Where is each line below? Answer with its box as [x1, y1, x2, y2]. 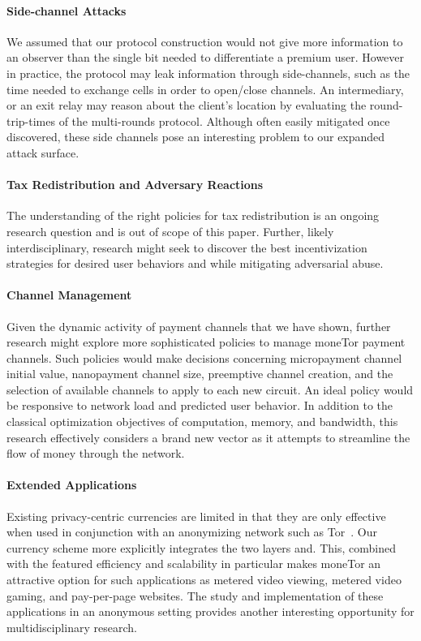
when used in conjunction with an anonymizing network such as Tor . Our [6, 523, 377, 540]
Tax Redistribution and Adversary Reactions [6, 176, 264, 193]
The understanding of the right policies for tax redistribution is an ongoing [6, 207, 380, 224]
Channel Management [6, 286, 132, 303]
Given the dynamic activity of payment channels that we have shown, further [6, 317, 391, 334]
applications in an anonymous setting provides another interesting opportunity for [6, 603, 415, 620]
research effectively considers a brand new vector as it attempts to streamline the [6, 428, 410, 445]
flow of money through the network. [6, 445, 185, 462]
